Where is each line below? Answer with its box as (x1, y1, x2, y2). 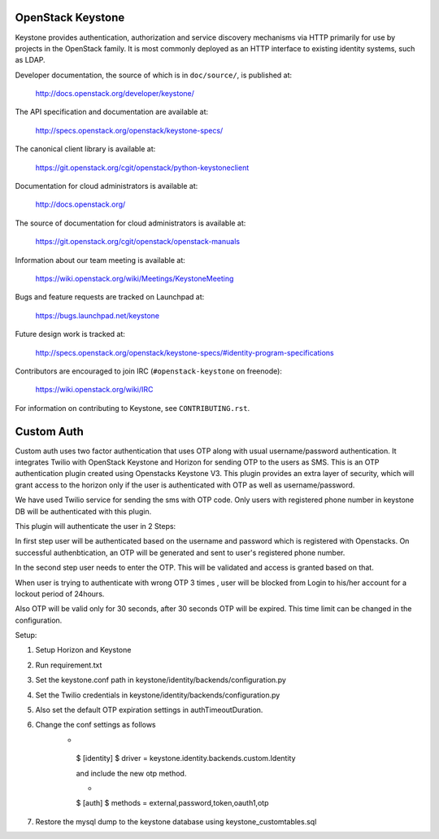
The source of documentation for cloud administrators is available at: (15, 218, 246, 228)
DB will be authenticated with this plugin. (15, 506, 152, 516)
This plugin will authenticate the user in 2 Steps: (15, 521, 176, 531)
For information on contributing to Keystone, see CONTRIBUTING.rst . (15, 403, 250, 413)
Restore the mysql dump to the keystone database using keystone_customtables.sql (35, 816, 317, 826)
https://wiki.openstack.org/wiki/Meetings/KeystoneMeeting (35, 273, 234, 283)
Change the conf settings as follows (35, 720, 156, 730)
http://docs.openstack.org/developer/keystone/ (35, 89, 195, 98)
